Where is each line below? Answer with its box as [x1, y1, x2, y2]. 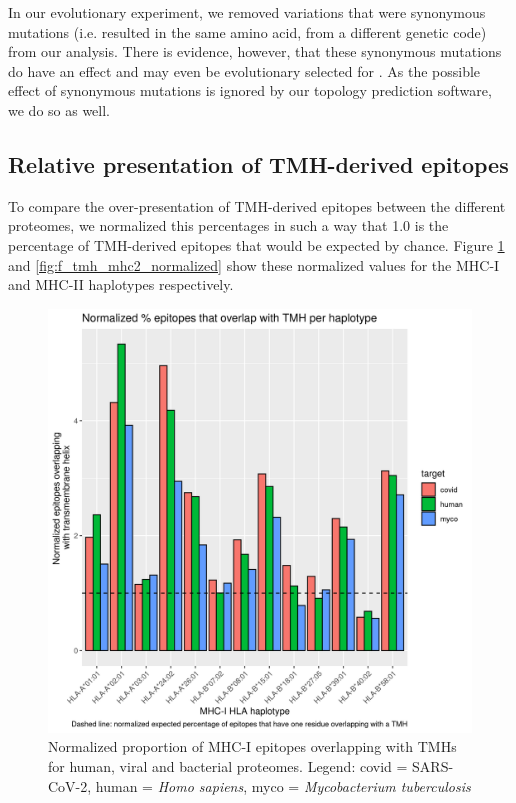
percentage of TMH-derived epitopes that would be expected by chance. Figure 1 [8, 234, 505, 255]
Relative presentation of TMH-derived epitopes [8, 148, 509, 179]
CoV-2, [48, 775, 92, 796]
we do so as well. [8, 99, 111, 120]
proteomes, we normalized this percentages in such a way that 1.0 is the [8, 215, 449, 236]
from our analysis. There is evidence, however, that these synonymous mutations [8, 41, 502, 62]
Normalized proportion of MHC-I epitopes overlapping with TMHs [48, 736, 457, 757]
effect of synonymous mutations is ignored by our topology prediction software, [8, 80, 492, 101]
